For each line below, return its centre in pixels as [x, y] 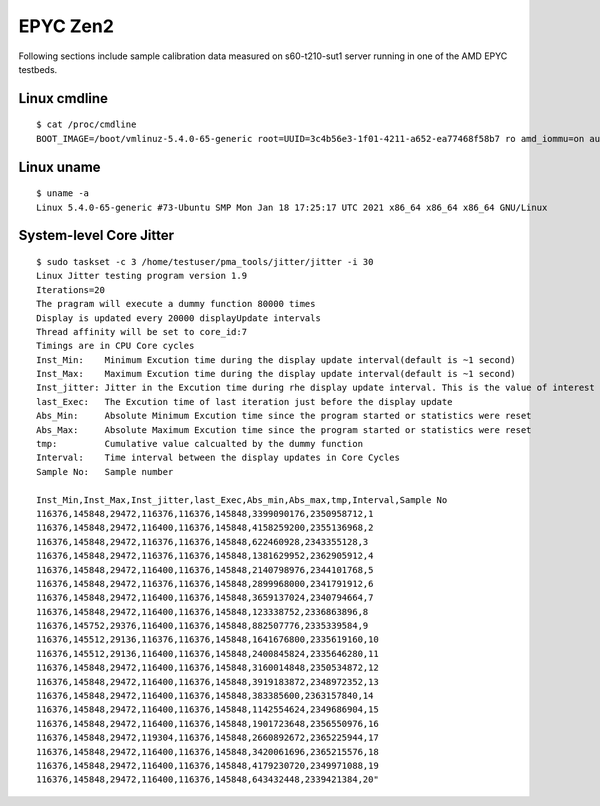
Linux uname [59, 166]
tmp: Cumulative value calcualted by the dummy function [200, 444]
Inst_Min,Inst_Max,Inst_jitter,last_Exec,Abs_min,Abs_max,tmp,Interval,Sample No [242, 499]
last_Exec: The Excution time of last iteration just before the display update [244, 401]
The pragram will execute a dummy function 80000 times [176, 304]
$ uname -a [63, 193]
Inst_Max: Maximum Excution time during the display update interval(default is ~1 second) [276, 374]
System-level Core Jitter [96, 235]
